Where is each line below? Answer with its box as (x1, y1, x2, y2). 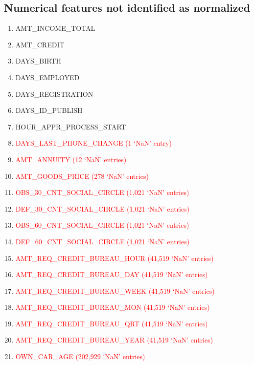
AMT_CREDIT (15, 39, 65, 49)
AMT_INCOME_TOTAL (15, 23, 95, 33)
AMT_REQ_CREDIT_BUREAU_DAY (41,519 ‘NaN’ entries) (15, 269, 208, 279)
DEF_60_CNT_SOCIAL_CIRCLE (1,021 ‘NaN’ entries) (15, 236, 190, 246)
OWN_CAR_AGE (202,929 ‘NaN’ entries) (15, 351, 145, 362)
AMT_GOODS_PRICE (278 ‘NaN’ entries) (15, 171, 149, 181)
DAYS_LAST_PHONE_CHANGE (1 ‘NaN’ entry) (15, 138, 172, 148)
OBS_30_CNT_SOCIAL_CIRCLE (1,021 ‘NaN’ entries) (15, 187, 189, 197)
